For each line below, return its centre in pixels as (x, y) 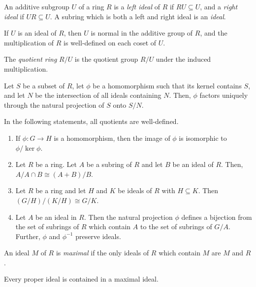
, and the (214, 33)
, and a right (219, 6)
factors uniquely (224, 95)
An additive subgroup (37, 6)
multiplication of (29, 42)
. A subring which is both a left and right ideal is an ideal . (138, 16)
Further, (28, 236)
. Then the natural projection (128, 217)
